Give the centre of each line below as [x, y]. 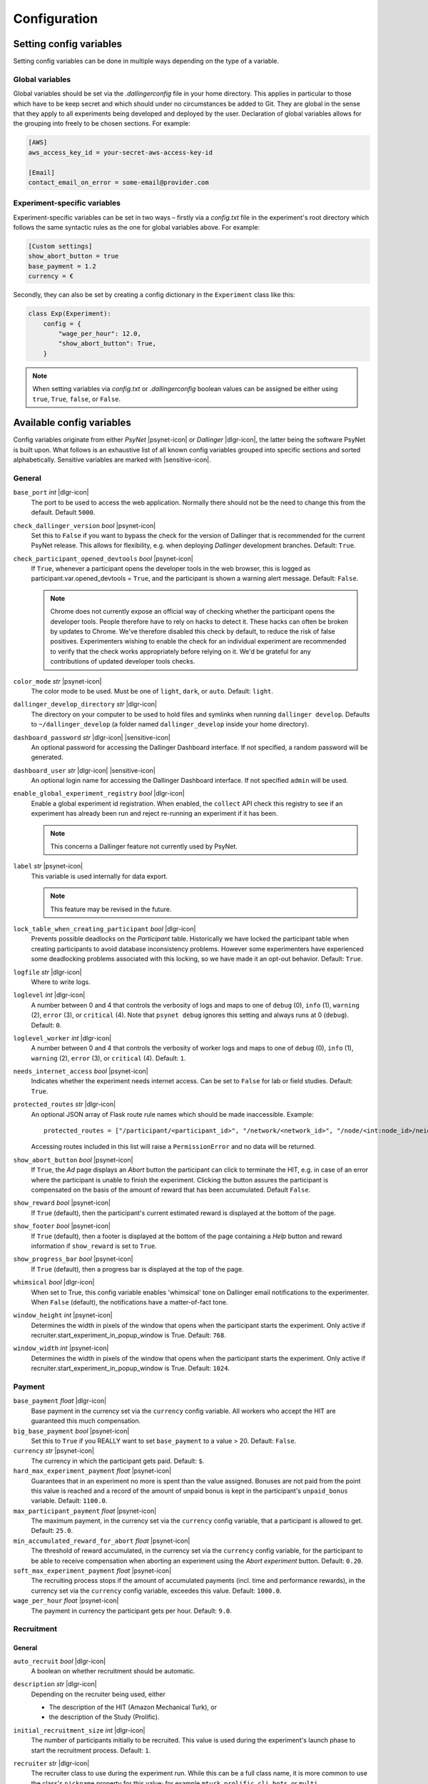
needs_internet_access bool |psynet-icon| [81, 1071]
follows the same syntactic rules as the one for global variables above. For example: [137, 228]
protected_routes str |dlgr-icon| [65, 1104]
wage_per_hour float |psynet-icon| [66, 1601]
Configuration [56, 19]
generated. [47, 757]
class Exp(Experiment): [70, 314]
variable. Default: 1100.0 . [69, 1501]
